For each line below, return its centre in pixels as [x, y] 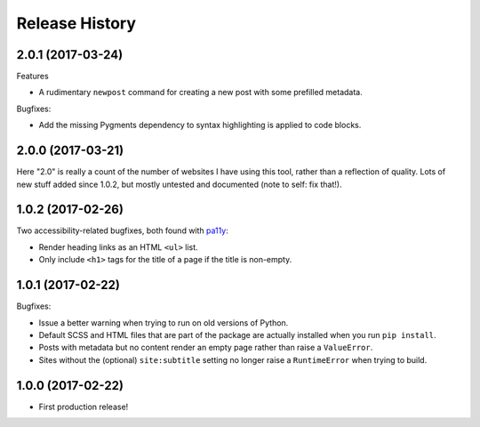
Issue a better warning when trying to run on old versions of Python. [164, 322]
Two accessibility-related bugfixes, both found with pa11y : [122, 230]
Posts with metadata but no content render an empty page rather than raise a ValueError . [206, 348]
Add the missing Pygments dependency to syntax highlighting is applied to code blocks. [200, 125]
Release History [76, 23]
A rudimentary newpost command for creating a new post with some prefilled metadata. [201, 93]
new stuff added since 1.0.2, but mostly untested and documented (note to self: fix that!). [179, 184]
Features [32, 77]
